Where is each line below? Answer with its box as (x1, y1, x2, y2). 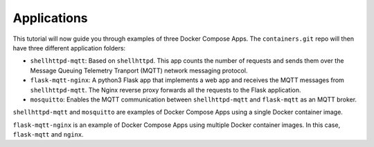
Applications (12, 10, 88, 26)
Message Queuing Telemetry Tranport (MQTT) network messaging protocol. (30, 66, 248, 75)
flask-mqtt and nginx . (12, 130, 84, 139)
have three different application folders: (12, 43, 126, 52)
